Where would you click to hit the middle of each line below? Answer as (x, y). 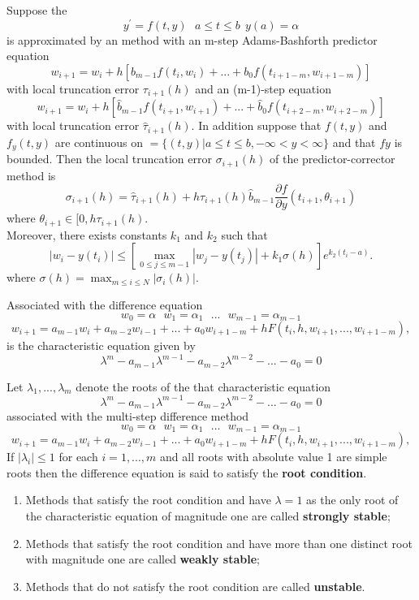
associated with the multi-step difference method (128, 416)
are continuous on (99, 142)
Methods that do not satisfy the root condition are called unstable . (195, 586)
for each (78, 457)
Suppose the (37, 10)
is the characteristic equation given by (101, 345)
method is (31, 175)
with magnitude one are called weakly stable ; (143, 559)
